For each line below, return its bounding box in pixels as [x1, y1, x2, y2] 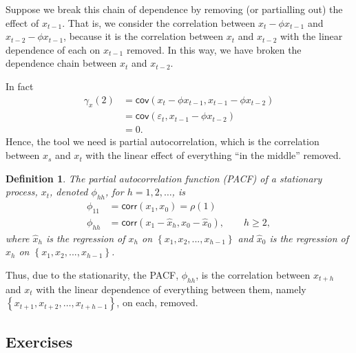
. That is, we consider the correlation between [62, 15, 255, 30]
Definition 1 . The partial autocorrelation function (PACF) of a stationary [6, 171, 322, 185]
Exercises [6, 330, 73, 352]
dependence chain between [6, 56, 117, 70]
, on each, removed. [116, 295, 198, 310]
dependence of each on [6, 42, 101, 56]
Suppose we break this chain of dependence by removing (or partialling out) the [6, 2, 343, 16]
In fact [6, 78, 34, 93]
